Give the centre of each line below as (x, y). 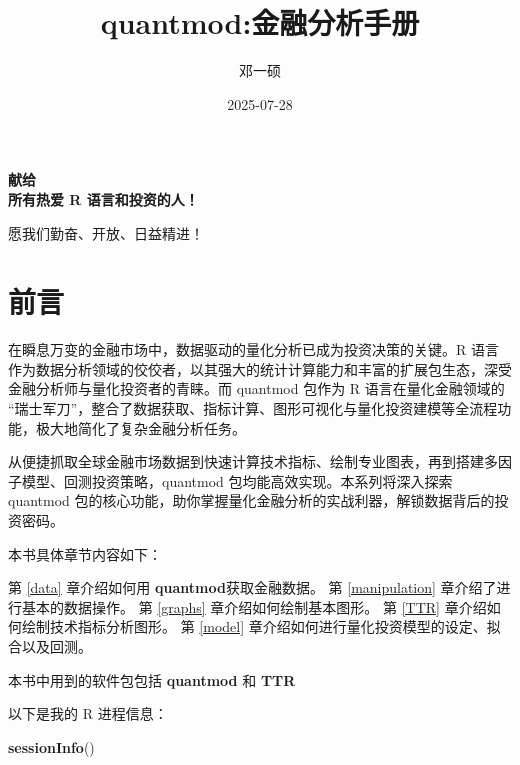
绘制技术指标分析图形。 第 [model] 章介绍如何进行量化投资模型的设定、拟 (261, 626)
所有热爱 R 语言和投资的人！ (103, 198)
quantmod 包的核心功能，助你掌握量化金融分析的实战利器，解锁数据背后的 (251, 500)
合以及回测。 (50, 645)
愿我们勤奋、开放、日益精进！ (106, 232)
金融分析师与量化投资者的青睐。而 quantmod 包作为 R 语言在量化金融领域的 (256, 388)
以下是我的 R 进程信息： (88, 713)
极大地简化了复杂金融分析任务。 (140, 427)
